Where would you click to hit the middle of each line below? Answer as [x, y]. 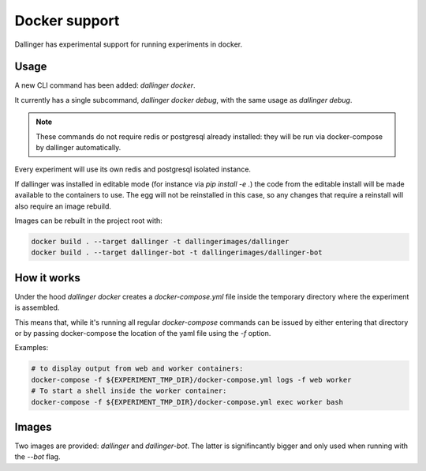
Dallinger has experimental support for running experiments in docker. [129, 44]
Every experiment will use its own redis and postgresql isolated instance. [133, 169]
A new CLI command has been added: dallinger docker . [105, 85]
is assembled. [37, 307]
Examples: [32, 348]
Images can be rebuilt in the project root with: [89, 220]
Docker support [67, 21]
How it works [47, 278]
